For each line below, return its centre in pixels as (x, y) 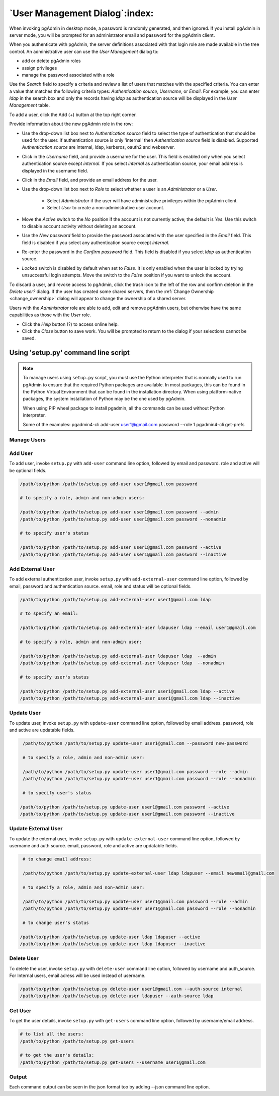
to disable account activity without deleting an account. (79, 226)
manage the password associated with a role (68, 75)
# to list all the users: (52, 1034)
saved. (29, 338)
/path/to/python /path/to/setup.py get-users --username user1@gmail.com (113, 1062)
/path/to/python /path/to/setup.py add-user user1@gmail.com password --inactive (123, 554)
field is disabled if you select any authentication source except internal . (96, 243)
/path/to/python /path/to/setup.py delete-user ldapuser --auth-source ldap (117, 996)
